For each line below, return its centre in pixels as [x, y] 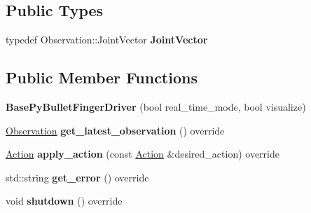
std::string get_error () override [77, 177]
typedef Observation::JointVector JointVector [107, 40]
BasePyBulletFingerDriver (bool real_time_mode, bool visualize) [156, 106]
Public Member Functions [102, 77]
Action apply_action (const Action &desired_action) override [143, 154]
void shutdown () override [64, 201]
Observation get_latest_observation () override [115, 130]
